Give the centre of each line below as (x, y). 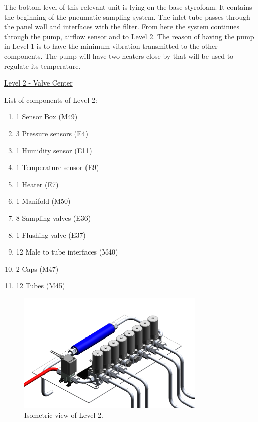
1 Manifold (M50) (43, 201)
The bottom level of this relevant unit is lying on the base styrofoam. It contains (128, 7)
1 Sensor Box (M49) (47, 116)
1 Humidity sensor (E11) (54, 150)
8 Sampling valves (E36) (53, 218)
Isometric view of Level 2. (64, 415)
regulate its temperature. (42, 66)
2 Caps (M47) (37, 268)
